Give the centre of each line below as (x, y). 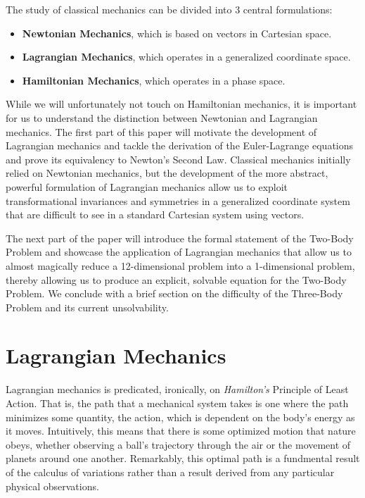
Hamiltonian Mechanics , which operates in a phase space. (154, 80)
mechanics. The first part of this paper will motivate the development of (161, 131)
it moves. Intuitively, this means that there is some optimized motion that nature (181, 431)
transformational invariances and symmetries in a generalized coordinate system (178, 200)
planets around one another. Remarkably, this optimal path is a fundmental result (183, 458)
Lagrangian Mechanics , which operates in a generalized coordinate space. (186, 57)
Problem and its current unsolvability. (87, 307)
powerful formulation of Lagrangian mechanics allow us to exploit (147, 186)
